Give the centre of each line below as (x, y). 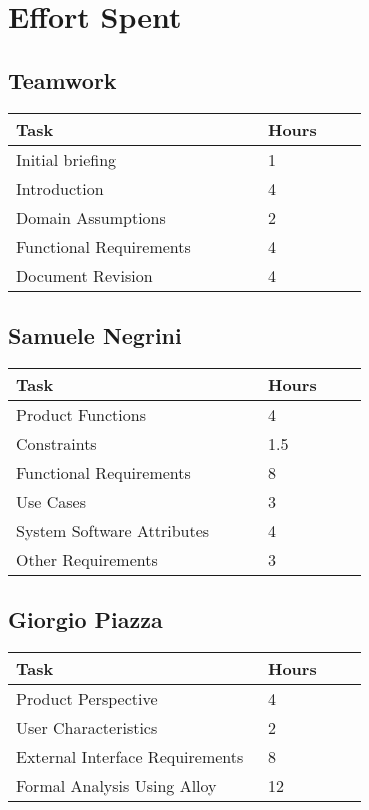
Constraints (56, 443)
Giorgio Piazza (85, 619)
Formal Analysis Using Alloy (116, 785)
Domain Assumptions (91, 217)
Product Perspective (87, 698)
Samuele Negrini (95, 334)
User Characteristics (87, 727)
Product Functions (81, 414)
